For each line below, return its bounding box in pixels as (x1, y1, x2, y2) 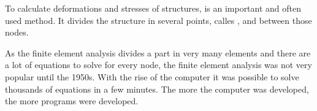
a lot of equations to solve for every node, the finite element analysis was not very (5, 58, 312, 71)
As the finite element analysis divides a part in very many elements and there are (5, 46, 311, 59)
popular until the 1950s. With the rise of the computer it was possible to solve (5, 70, 299, 83)
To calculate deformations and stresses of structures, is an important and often (5, 2, 302, 14)
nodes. (5, 26, 29, 39)
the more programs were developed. (5, 94, 139, 107)
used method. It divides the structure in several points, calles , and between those (5, 13, 312, 26)
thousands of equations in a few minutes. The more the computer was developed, (5, 82, 309, 95)
